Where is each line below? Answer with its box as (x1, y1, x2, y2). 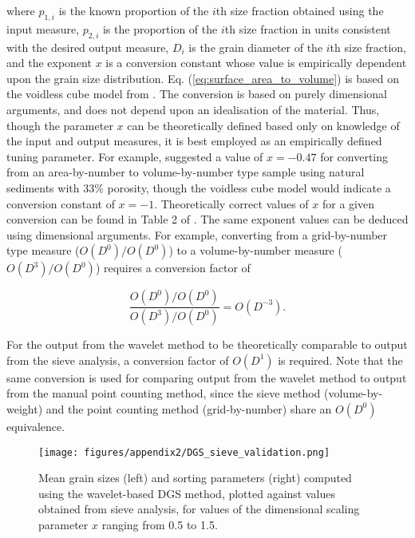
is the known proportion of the (58, 2, 209, 18)
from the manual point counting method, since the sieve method (6, 385, 321, 402)
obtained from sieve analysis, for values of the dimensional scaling (38, 500, 360, 517)
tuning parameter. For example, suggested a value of (6, 148, 263, 164)
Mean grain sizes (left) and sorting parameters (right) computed (38, 469, 352, 486)
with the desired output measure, (6, 38, 169, 55)
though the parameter (6, 117, 113, 133)
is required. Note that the (278, 351, 403, 368)
